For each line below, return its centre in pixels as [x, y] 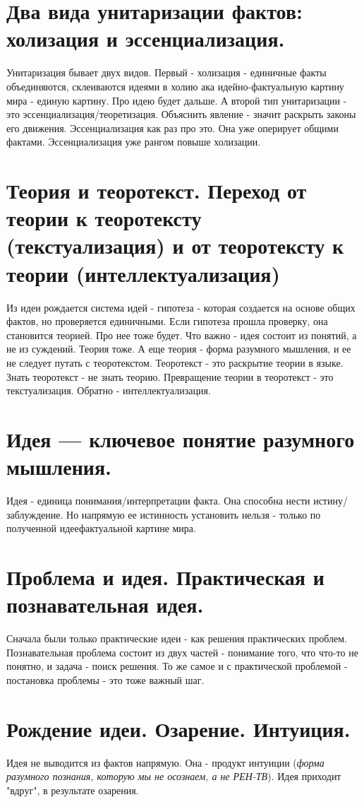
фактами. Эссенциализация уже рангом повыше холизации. [134, 142]
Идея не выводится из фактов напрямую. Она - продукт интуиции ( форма [165, 762]
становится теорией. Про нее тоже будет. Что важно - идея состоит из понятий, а [182, 335]
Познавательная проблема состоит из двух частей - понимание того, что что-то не [182, 652]
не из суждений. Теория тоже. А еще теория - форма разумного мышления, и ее [179, 349]
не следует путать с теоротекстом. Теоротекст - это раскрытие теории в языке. [175, 362]
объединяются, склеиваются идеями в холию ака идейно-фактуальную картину [175, 86]
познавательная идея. [105, 605]
